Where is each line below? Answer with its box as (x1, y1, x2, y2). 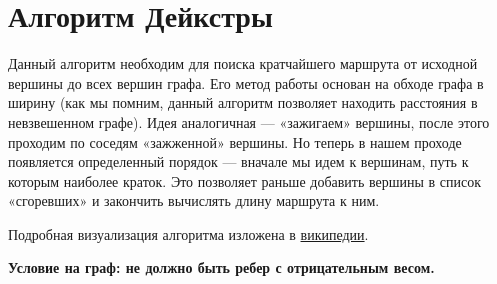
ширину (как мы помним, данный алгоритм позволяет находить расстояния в (8, 92, 478, 113)
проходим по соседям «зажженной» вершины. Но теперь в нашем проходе (8, 131, 462, 152)
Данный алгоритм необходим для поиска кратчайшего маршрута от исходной (8, 53, 478, 74)
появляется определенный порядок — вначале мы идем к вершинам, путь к (8, 151, 469, 172)
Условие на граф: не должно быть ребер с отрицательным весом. (8, 257, 435, 278)
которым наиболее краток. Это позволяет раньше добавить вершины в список (8, 170, 482, 191)
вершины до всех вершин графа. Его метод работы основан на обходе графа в (8, 72, 484, 93)
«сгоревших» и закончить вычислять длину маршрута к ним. (8, 190, 380, 211)
